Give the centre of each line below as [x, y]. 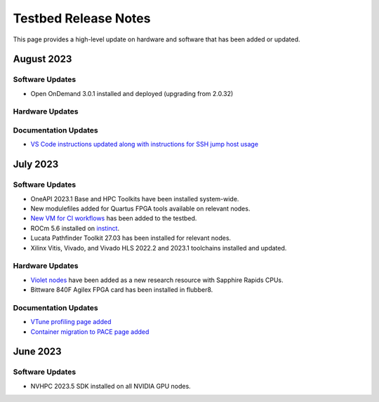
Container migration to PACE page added [90, 331]
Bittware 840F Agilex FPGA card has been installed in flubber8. [122, 290]
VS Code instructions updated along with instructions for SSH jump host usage [145, 145]
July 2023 [36, 165]
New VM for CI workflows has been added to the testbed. [114, 218]
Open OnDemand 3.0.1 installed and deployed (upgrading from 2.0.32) [132, 93]
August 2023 [42, 59]
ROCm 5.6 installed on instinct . [75, 228]
